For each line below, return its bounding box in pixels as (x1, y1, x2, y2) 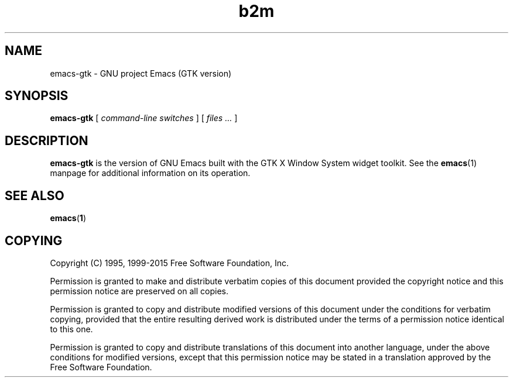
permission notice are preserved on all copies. (50, 285, 228, 296)
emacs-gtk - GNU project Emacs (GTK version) (50, 68, 232, 78)
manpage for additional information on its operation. (50, 168, 251, 178)
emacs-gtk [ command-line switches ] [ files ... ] (50, 113, 238, 123)
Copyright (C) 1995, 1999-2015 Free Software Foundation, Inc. (50, 257, 289, 268)
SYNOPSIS (5, 88, 69, 104)
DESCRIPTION (5, 133, 88, 148)
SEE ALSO (5, 188, 64, 203)
